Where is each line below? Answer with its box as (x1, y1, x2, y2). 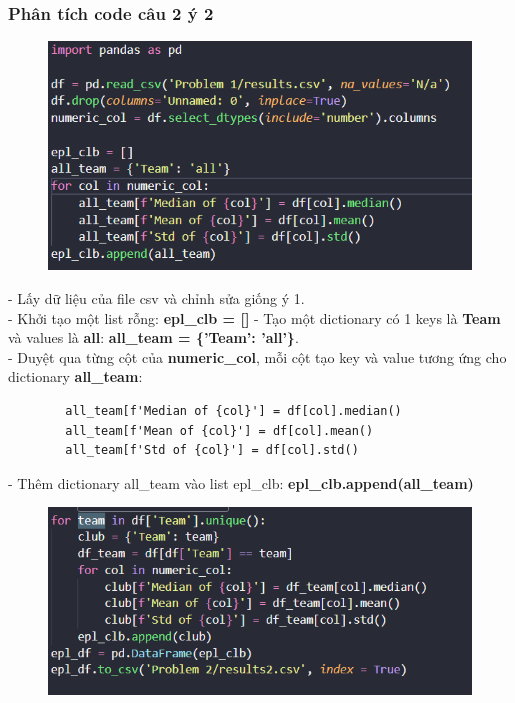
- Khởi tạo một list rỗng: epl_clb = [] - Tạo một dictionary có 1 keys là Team (8, 307, 501, 328)
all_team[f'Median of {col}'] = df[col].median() (65, 403, 402, 418)
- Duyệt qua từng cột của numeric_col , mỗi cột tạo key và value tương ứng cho (8, 346, 507, 367)
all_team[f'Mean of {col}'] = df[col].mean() (65, 423, 374, 438)
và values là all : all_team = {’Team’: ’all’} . (8, 327, 299, 348)
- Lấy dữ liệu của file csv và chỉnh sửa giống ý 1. (8, 288, 305, 308)
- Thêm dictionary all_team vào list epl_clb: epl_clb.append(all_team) (8, 472, 474, 493)
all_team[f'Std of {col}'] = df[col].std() (65, 443, 359, 458)
